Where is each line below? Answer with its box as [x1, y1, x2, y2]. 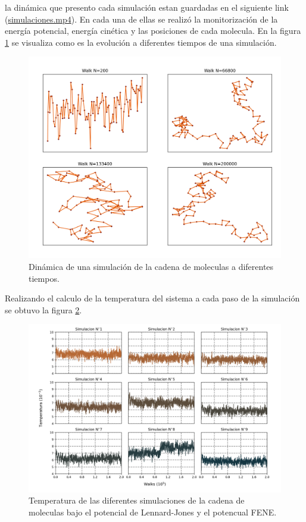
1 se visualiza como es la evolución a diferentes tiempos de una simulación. [5, 36, 277, 48]
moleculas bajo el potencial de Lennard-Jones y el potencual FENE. [29, 506, 277, 518]
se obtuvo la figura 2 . [5, 303, 82, 316]
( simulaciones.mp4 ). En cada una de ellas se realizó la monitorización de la [5, 12, 278, 25]
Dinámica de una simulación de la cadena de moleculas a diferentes [29, 260, 274, 273]
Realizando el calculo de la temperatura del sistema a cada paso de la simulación [5, 292, 300, 304]
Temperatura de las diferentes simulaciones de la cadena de [29, 494, 245, 507]
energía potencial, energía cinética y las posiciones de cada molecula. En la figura [5, 24, 301, 37]
